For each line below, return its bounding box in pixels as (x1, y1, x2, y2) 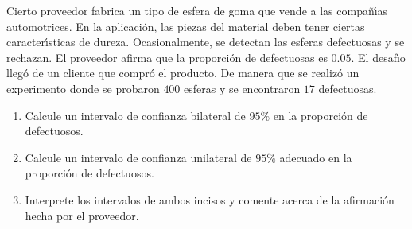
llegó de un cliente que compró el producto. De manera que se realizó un (6, 64, 360, 81)
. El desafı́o (351, 49, 406, 65)
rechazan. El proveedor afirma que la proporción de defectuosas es (6, 49, 328, 65)
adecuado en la (279, 149, 352, 165)
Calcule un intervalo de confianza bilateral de (25, 107, 246, 123)
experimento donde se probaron (6, 80, 160, 96)
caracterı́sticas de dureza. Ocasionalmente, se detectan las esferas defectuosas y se (6, 33, 405, 50)
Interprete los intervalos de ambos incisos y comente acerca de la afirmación (25, 191, 395, 208)
